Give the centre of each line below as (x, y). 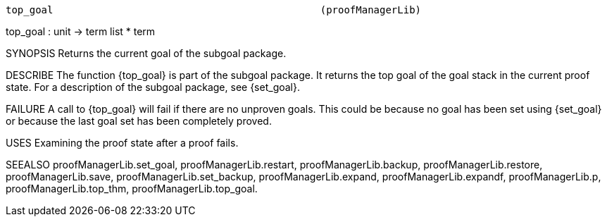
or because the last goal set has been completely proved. (139, 121)
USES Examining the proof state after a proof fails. (122, 143)
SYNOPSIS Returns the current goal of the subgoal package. (146, 53)
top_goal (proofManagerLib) (214, 10)
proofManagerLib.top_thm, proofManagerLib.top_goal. (132, 189)
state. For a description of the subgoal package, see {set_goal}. (153, 87)
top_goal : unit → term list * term (81, 31)
